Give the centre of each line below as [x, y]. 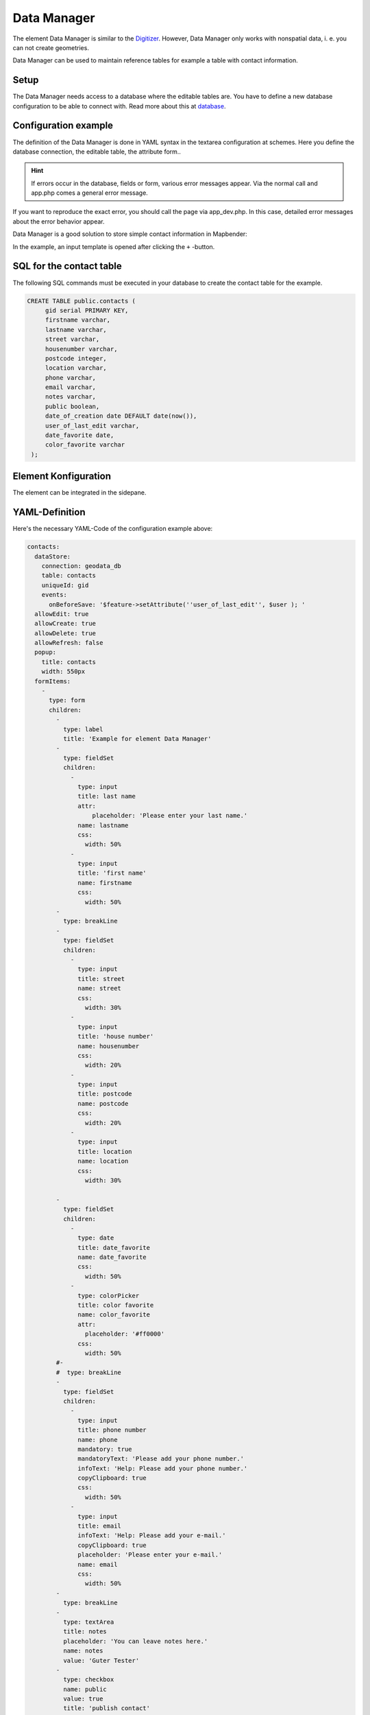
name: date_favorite [112, 1257]
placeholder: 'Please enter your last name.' [170, 816]
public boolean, [72, 406]
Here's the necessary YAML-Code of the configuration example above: [113, 529]
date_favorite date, [79, 435]
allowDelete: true [65, 633]
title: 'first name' [112, 873]
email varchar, [70, 387]
